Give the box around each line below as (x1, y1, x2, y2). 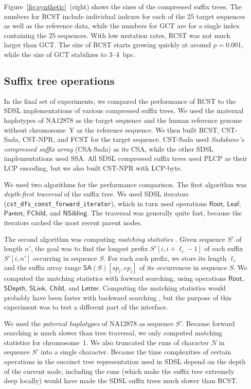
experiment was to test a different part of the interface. (4, 302, 168, 312)
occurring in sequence (33, 253, 97, 263)
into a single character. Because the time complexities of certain (40, 347, 231, 357)
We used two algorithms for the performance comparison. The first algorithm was (4, 179, 247, 189)
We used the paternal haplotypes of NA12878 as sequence (4, 318, 174, 328)
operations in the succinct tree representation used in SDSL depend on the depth (4, 356, 246, 367)
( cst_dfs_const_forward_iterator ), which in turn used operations (4, 198, 207, 208)
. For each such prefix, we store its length (103, 253, 227, 263)
